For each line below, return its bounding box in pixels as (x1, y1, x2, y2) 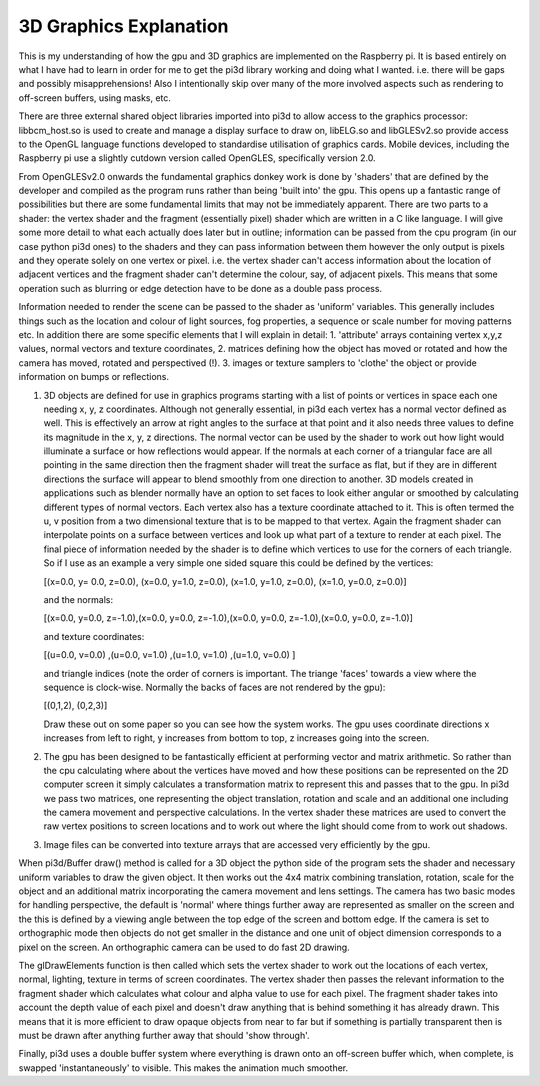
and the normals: (43, 594, 114, 605)
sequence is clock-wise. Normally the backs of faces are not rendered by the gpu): (43, 681, 386, 693)
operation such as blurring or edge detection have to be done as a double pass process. (18, 282, 383, 294)
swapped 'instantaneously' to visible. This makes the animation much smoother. (18, 1061, 349, 1074)
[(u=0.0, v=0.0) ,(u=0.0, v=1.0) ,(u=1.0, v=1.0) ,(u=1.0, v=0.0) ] (43, 649, 296, 661)
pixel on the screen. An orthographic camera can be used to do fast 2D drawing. (18, 941, 350, 953)
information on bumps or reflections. (18, 371, 170, 383)
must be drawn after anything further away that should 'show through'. (18, 1029, 310, 1041)
